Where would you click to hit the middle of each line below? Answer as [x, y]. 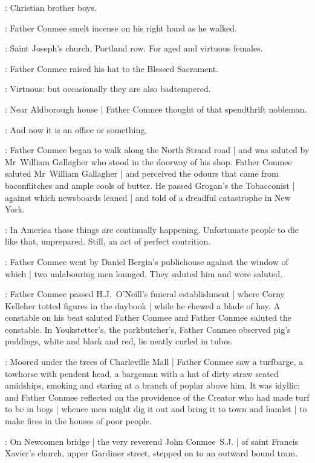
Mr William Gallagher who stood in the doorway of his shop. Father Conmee [148, 161]
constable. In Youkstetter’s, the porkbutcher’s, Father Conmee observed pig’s [148, 329]
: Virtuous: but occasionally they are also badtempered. [108, 89]
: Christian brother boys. [51, 7]
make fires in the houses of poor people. [78, 421]
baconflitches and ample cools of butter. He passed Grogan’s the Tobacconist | [150, 185]
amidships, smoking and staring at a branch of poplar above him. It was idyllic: [152, 385]
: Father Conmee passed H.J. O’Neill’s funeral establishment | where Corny [145, 294]
